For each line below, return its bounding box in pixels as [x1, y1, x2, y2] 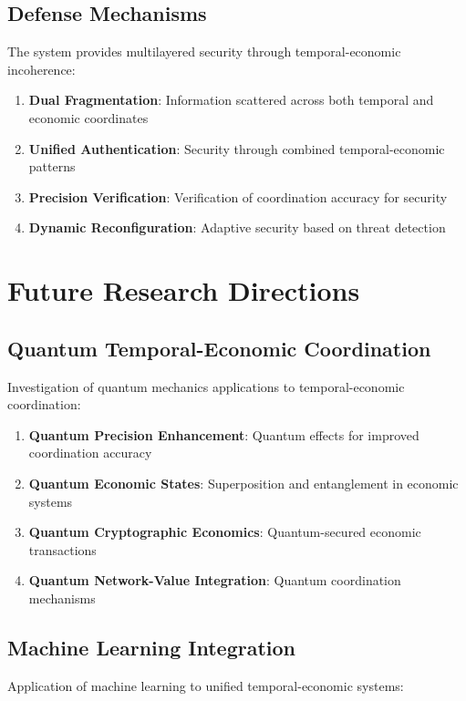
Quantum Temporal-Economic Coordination [7, 334, 431, 362]
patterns [28, 157, 76, 176]
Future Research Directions [7, 272, 360, 309]
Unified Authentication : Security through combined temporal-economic [28, 139, 445, 158]
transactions [28, 540, 97, 559]
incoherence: [7, 59, 76, 78]
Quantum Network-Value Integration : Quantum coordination [28, 571, 401, 590]
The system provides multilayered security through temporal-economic [7, 42, 401, 61]
